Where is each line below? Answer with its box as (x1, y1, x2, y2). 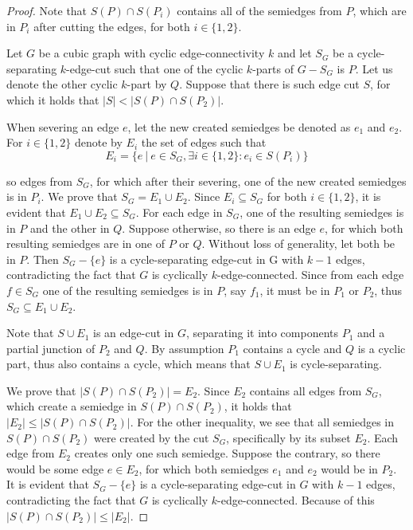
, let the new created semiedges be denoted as (127, 118, 351, 135)
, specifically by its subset (226, 429, 351, 446)
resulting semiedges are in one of (6, 235, 166, 252)
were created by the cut (94, 429, 209, 446)
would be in (321, 460, 378, 477)
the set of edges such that (141, 134, 267, 151)
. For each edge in (135, 203, 223, 220)
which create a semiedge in (6, 398, 137, 414)
